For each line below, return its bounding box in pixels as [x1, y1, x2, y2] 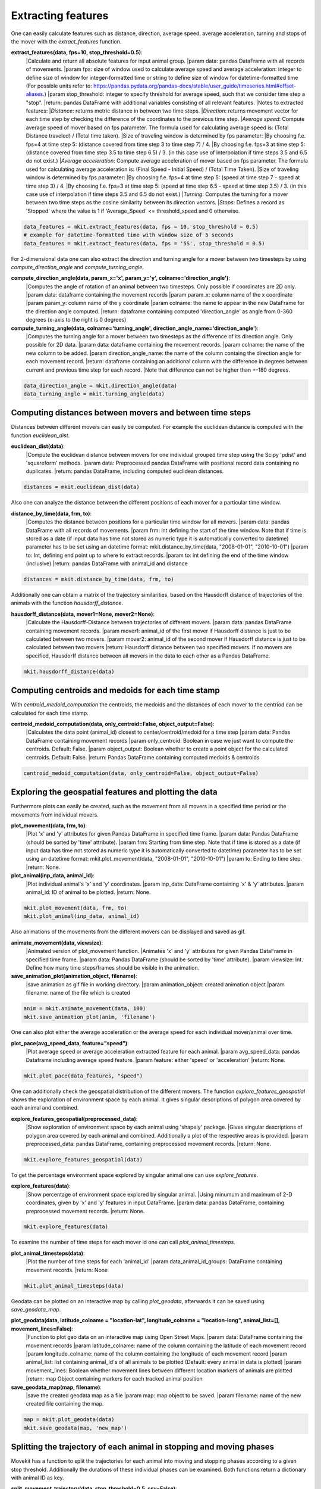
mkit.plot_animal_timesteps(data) [23, 1282, 124, 1289]
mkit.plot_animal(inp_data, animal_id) [23, 913, 140, 920]
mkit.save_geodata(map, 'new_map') [23, 1424, 127, 1431]
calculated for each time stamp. [11, 709, 89, 717]
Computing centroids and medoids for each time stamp [11, 686, 220, 696]
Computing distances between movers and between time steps [11, 408, 251, 418]
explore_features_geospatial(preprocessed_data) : [11, 1115, 138, 1122]
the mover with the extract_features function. [11, 38, 122, 45]
